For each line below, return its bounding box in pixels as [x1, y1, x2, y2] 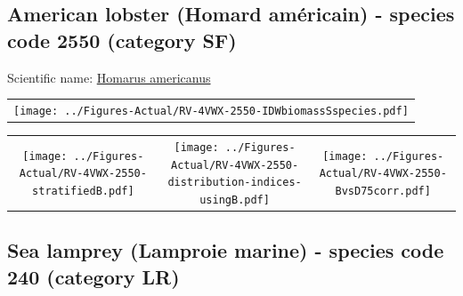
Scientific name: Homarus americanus [7, 68, 211, 86]
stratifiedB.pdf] [32, 184, 134, 197]
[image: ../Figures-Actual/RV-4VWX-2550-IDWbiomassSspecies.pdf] [13, 104, 409, 117]
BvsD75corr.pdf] [335, 184, 431, 197]
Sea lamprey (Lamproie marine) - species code [7, 236, 444, 264]
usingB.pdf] [199, 193, 270, 206]
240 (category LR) [7, 262, 180, 290]
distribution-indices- [167, 176, 302, 189]
